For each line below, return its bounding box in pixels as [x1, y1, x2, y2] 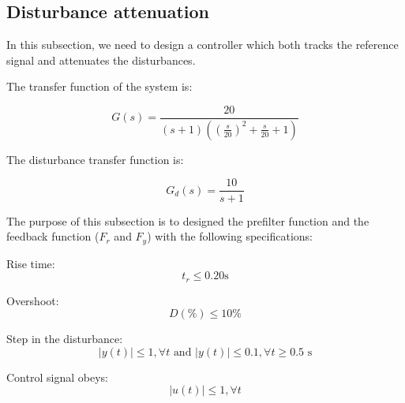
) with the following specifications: [147, 228, 313, 244]
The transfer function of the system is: [6, 78, 193, 95]
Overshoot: [6, 292, 59, 308]
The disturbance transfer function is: [6, 151, 184, 167]
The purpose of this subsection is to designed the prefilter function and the [6, 212, 369, 229]
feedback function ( [6, 228, 99, 244]
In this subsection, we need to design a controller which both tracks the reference [6, 36, 399, 53]
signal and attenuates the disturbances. [6, 51, 196, 68]
